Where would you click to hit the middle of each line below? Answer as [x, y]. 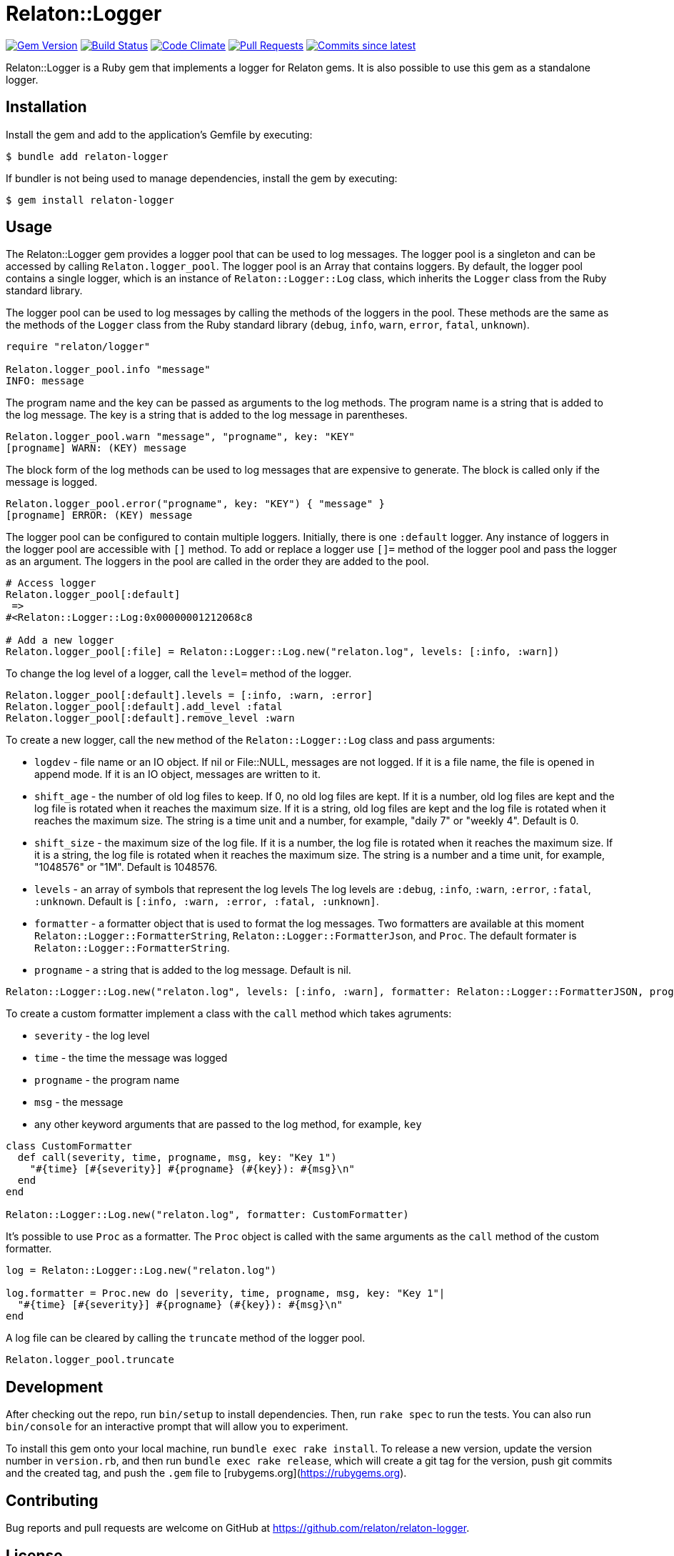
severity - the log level [92, 1036]
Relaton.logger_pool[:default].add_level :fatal [144, 707]
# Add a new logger [60, 640]
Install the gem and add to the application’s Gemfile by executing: [159, 134]
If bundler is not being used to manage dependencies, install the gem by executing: [202, 178]
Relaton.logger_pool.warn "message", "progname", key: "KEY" [180, 437]
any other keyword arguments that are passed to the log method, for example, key [228, 1124]
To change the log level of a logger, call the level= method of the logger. [179, 674]
